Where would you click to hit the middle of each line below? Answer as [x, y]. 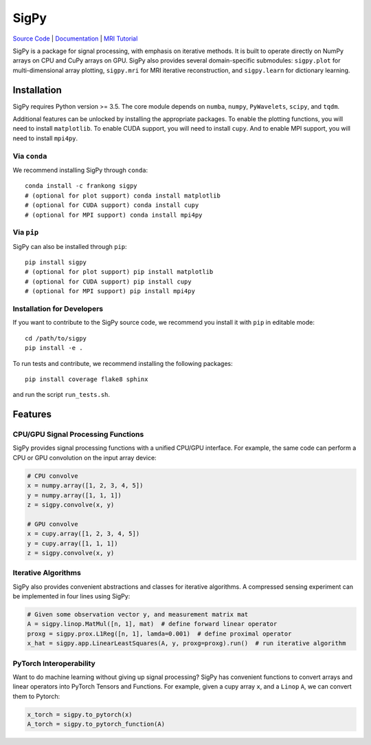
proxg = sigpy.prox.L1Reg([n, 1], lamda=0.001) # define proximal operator [159, 634]
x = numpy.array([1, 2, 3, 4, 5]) [85, 486]
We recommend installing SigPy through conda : [80, 170]
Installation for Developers [58, 308]
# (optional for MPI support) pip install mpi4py [110, 291]
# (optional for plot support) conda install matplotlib [123, 195]
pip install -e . [54, 348]
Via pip [26, 233]
